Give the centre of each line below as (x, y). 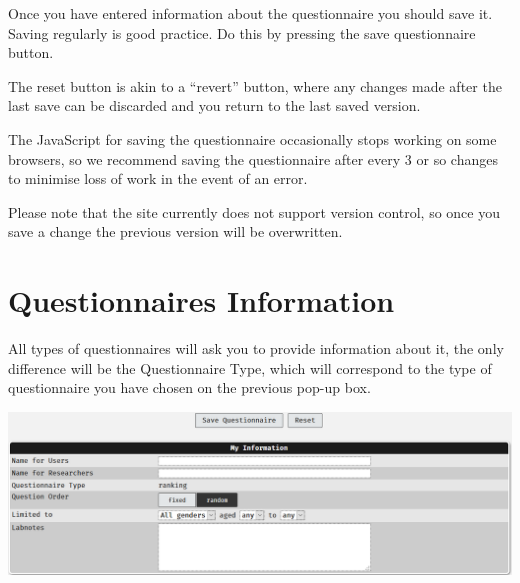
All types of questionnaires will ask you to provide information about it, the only (256, 348)
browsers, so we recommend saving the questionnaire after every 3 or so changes (253, 158)
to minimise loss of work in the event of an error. (158, 178)
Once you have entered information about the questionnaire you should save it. (250, 13)
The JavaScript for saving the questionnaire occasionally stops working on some (252, 138)
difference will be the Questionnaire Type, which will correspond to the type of (250, 367)
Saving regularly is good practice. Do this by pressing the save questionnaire (242, 32)
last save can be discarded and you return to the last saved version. (214, 105)
